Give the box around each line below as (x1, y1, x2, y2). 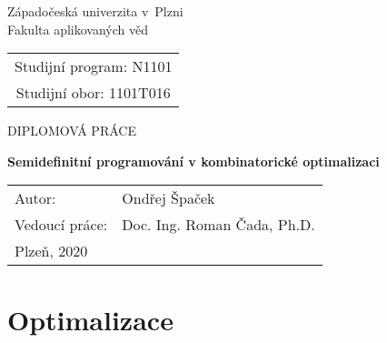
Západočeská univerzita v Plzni (7, 2, 184, 20)
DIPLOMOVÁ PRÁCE (7, 121, 136, 140)
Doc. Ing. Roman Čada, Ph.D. (122, 214, 315, 236)
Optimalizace (7, 300, 174, 338)
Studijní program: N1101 (15, 55, 173, 77)
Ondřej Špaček (122, 187, 215, 209)
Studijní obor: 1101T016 (15, 82, 171, 104)
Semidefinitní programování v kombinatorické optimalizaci (7, 151, 380, 170)
